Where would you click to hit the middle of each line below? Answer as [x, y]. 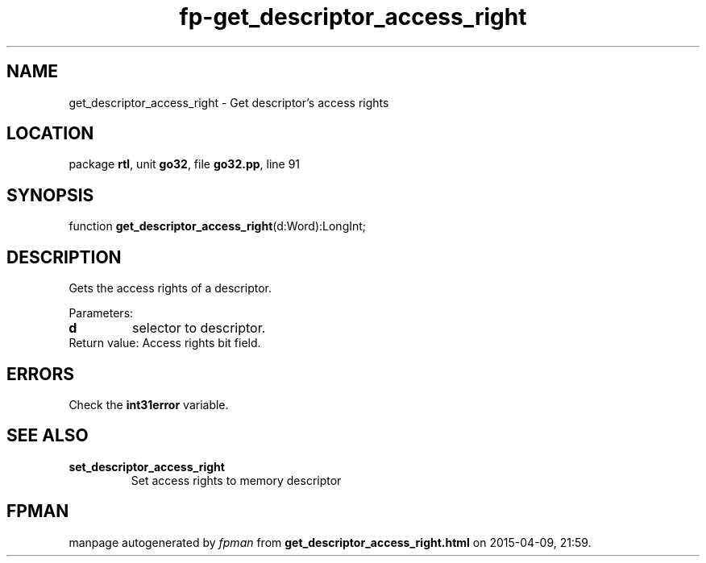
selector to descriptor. [199, 328]
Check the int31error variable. [149, 404]
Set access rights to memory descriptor [236, 480]
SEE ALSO [48, 436]
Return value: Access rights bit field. [165, 343]
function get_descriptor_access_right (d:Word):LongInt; [218, 226]
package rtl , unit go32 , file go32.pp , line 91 [185, 164]
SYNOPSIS [50, 195]
